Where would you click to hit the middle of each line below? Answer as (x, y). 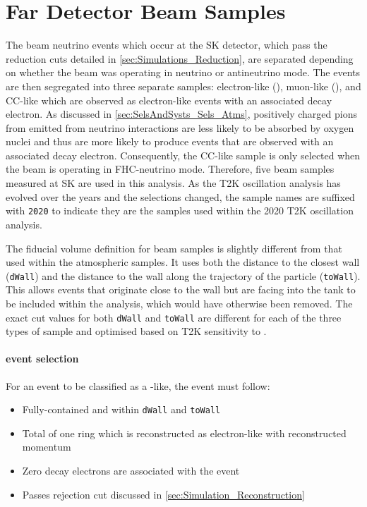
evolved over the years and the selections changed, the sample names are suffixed (180, 196)
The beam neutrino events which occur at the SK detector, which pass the (167, 45)
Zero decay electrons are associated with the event (131, 471)
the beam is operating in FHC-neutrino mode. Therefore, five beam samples (170, 169)
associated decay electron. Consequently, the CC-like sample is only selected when (183, 155)
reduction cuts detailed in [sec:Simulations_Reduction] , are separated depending (180, 58)
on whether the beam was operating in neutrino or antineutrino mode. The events (183, 72)
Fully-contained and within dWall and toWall (121, 409)
